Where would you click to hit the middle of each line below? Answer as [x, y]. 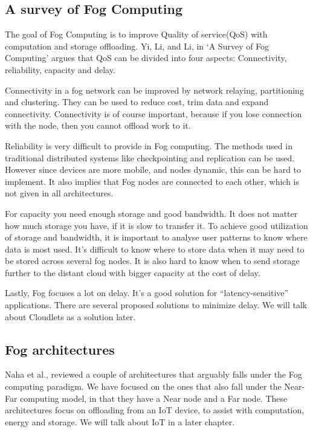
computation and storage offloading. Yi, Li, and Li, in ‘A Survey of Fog [137, 46]
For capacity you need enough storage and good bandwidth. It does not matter [151, 213]
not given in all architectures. [59, 193]
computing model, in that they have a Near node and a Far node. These [154, 398]
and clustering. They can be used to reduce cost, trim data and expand [137, 102]
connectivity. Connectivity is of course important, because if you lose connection [153, 113]
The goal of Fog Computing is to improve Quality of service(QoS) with [136, 34]
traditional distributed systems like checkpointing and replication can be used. [150, 157]
